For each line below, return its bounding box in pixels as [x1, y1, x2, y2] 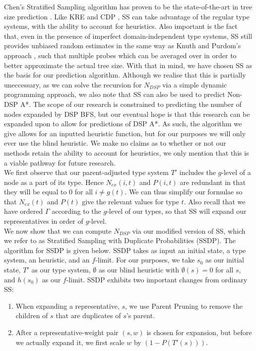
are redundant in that [180, 176, 246, 187]
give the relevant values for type [82, 196, 179, 206]
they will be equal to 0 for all [4, 186, 93, 197]
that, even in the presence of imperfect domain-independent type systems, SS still [4, 30, 253, 41]
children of [15, 310, 48, 321]
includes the [179, 167, 216, 177]
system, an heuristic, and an [4, 255, 90, 265]
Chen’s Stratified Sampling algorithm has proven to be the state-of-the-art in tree [4, 1, 253, 11]
